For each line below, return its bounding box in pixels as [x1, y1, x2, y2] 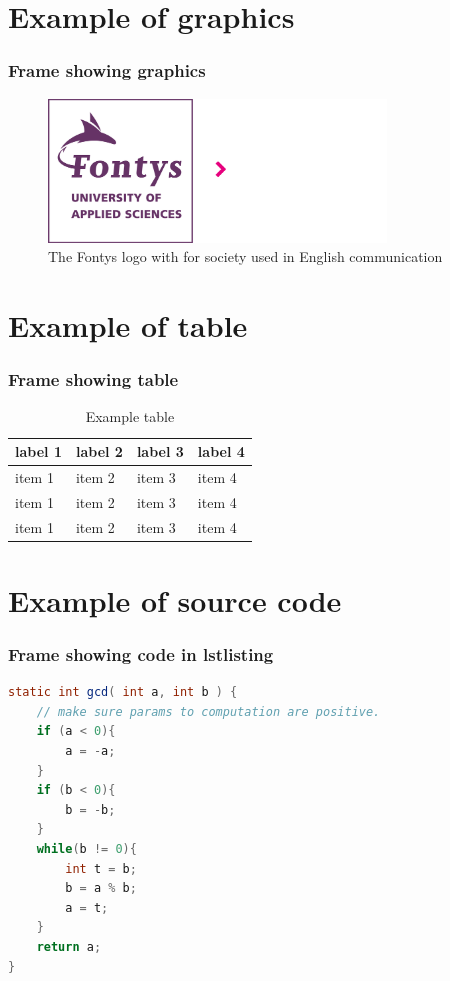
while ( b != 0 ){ [36, 842, 137, 857]
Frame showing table [8, 367, 179, 392]
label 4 [197, 441, 245, 462]
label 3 [136, 441, 184, 462]
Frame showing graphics [8, 58, 206, 83]
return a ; [36, 939, 102, 954]
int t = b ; [65, 861, 137, 876]
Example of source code [8, 579, 342, 620]
